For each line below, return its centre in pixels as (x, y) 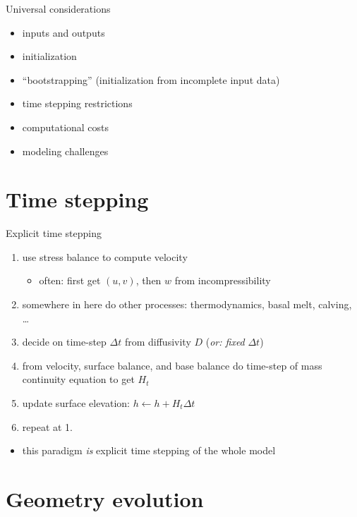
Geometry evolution (105, 499)
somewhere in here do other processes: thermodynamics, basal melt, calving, (187, 304)
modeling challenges (65, 151)
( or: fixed (225, 342)
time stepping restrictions (77, 103)
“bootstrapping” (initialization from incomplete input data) (151, 79)
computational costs (66, 127)
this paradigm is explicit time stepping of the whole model (149, 450)
